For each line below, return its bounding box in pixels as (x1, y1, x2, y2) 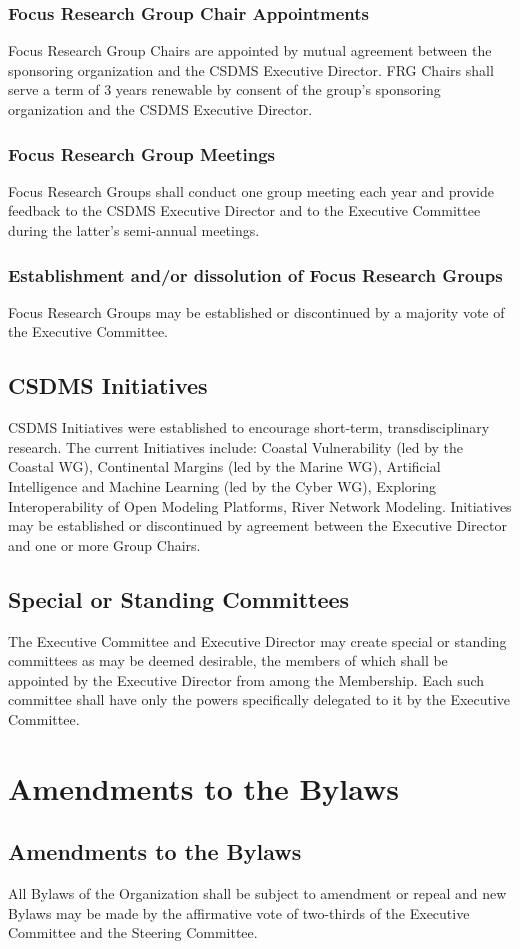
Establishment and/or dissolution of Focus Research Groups (8, 262, 503, 287)
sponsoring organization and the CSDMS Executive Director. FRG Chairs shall (8, 59, 494, 80)
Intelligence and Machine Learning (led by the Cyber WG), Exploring (8, 475, 437, 496)
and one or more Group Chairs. (8, 534, 201, 555)
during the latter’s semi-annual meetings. (8, 220, 260, 240)
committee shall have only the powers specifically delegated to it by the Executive (8, 689, 511, 710)
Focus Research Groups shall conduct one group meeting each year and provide (8, 180, 494, 201)
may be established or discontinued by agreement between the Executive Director (8, 515, 507, 536)
